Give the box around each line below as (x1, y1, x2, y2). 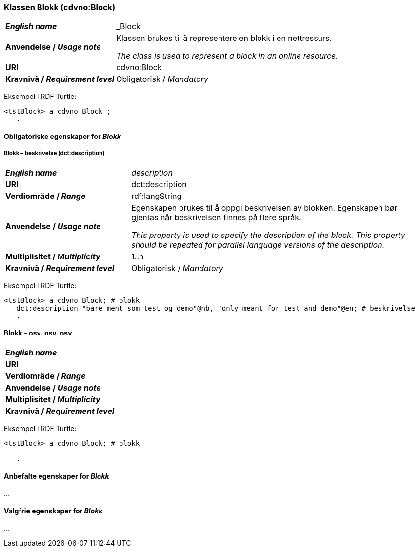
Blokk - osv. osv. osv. (4, 329, 74, 337)
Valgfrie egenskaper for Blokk (4, 506, 103, 515)
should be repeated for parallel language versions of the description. (131, 239, 385, 250)
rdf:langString (131, 191, 182, 201)
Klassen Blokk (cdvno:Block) (4, 2, 116, 12)
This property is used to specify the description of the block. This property (131, 230, 405, 240)
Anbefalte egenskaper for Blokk (4, 472, 109, 480)
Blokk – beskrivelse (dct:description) (4, 150, 105, 157)
